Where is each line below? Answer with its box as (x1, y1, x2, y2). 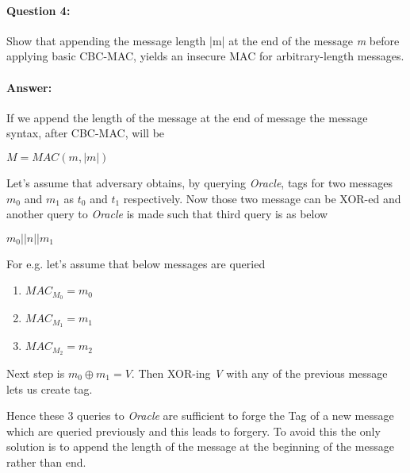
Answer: (6, 79, 52, 95)
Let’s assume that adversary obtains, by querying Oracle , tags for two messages (6, 174, 393, 190)
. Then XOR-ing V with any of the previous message (131, 364, 388, 381)
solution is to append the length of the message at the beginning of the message (6, 438, 394, 455)
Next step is (6, 364, 65, 381)
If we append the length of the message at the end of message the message (6, 109, 368, 125)
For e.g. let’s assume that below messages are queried (6, 255, 266, 271)
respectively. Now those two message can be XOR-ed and (123, 190, 401, 206)
